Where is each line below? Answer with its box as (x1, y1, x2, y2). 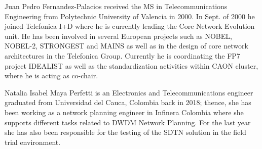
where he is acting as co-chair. (5, 70, 98, 81)
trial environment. (5, 136, 61, 147)
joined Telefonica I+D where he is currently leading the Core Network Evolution (5, 21, 255, 31)
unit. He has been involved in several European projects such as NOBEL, (5, 30, 232, 41)
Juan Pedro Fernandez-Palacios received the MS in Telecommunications (5, 1, 228, 11)
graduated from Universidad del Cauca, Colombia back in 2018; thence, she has (5, 97, 251, 108)
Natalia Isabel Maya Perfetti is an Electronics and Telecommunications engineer (5, 87, 253, 97)
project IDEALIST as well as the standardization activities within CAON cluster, (5, 60, 258, 71)
